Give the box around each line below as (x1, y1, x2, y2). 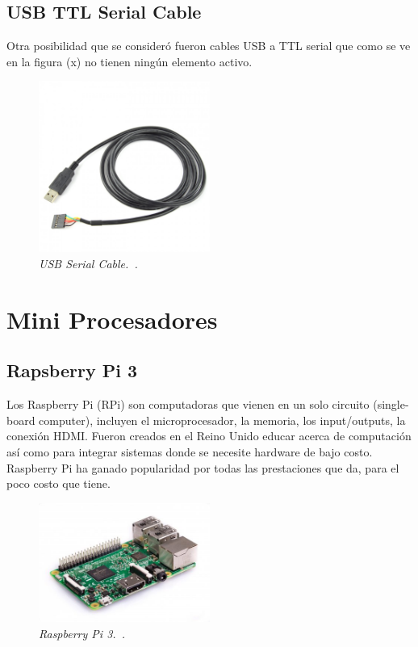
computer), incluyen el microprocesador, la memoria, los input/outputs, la (39, 411, 406, 428)
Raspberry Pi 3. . (39, 625, 126, 642)
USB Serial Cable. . (39, 254, 138, 271)
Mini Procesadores (6, 302, 218, 335)
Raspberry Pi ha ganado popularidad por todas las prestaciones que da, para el (6, 459, 399, 476)
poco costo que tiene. (6, 475, 111, 492)
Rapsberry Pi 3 (6, 358, 137, 383)
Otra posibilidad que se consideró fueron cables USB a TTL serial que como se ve (6, 37, 411, 54)
